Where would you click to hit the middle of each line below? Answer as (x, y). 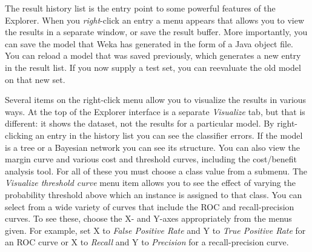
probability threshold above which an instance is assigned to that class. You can (154, 194)
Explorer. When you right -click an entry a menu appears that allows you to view (155, 20)
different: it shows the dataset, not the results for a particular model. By (140, 123)
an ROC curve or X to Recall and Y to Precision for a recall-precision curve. (147, 242)
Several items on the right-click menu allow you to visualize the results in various (156, 100)
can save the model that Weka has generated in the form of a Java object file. (149, 43)
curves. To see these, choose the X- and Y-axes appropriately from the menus (148, 218)
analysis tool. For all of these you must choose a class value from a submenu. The (156, 171)
